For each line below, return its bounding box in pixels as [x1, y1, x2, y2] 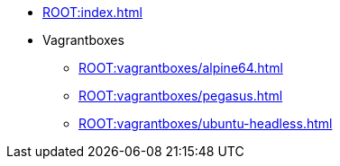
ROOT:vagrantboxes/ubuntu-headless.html [78, 116, 333, 131]
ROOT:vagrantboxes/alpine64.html [78, 60, 283, 75]
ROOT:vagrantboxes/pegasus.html [78, 88, 283, 103]
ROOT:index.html [42, 4, 142, 20]
